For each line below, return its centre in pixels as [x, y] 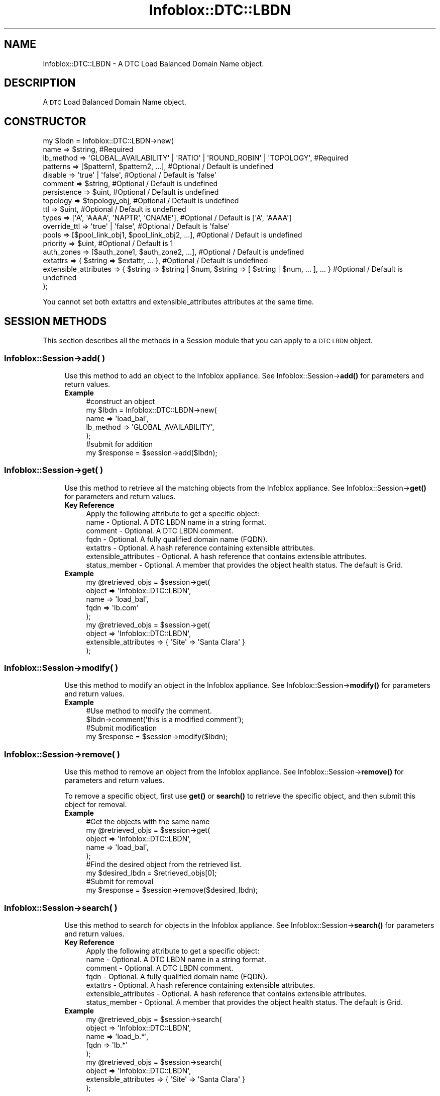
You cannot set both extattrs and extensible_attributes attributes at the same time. [178, 302]
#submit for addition [120, 444]
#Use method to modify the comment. [149, 711]
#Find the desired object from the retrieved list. [164, 865]
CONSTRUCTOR [45, 121]
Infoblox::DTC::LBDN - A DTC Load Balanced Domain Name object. [153, 63]
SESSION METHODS [56, 321]
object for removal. [96, 805]
